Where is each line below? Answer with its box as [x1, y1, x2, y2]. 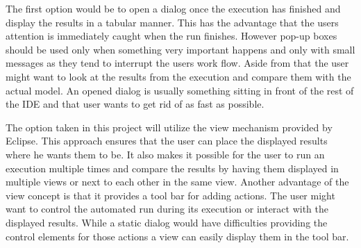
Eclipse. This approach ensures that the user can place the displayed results [6, 133, 328, 148]
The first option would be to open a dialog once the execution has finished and [6, 1, 341, 15]
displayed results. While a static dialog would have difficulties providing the [6, 215, 328, 229]
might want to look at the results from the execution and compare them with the [6, 69, 351, 83]
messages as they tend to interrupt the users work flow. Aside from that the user [6, 56, 349, 70]
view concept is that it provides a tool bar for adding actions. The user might [6, 188, 335, 202]
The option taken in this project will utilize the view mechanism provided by [6, 119, 333, 134]
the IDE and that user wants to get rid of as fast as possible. [6, 97, 265, 111]
